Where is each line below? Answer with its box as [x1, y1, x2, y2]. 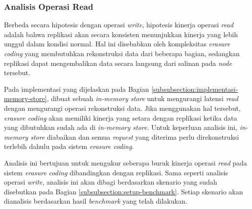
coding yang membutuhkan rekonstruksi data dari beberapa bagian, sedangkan [4, 48, 240, 58]
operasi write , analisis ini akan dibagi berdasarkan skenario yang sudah [4, 177, 217, 187]
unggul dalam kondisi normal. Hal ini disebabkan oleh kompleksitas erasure [4, 39, 230, 49]
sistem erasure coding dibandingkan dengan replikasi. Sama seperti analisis [4, 167, 228, 177]
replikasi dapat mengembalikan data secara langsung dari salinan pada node [4, 58, 232, 68]
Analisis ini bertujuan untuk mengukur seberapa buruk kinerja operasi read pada [4, 157, 247, 167]
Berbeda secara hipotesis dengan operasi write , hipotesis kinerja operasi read [4, 20, 233, 30]
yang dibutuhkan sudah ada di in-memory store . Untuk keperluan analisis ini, [4, 122, 237, 132]
